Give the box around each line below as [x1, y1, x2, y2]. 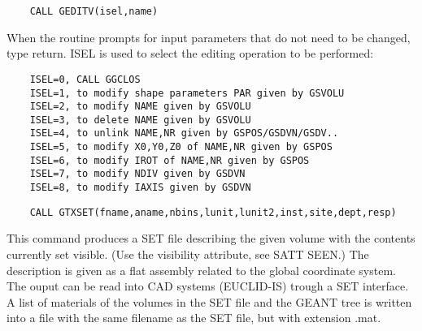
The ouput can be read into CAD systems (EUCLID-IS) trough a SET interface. [7, 277, 409, 294]
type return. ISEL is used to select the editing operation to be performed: [7, 45, 374, 62]
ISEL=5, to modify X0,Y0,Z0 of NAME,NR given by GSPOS [29, 141, 333, 153]
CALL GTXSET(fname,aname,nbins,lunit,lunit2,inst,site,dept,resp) [29, 206, 397, 218]
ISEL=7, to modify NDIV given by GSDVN [29, 168, 246, 180]
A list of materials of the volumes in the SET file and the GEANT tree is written [7, 293, 412, 310]
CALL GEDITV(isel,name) [29, 6, 159, 17]
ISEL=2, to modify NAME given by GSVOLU [29, 101, 251, 113]
